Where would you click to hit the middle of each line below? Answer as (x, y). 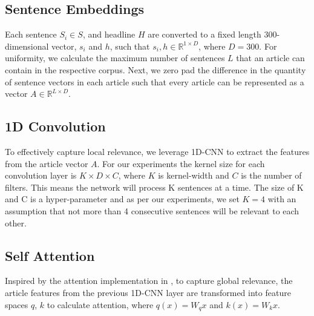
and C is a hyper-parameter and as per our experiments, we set (122, 199)
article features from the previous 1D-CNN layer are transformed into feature (148, 292)
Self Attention (50, 255)
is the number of (271, 175)
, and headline (109, 34)
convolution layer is (41, 175)
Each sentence (31, 34)
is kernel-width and (194, 175)
